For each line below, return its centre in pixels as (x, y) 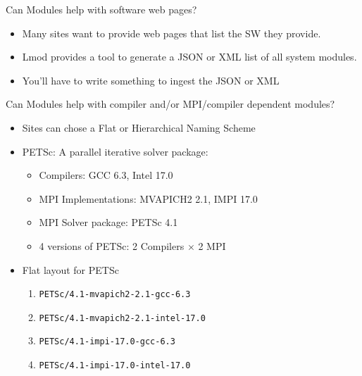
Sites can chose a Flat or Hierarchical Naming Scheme (139, 127)
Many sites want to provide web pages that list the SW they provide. (171, 33)
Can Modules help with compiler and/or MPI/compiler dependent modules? (170, 104)
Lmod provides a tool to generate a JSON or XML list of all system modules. (189, 57)
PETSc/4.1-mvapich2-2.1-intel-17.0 (122, 318)
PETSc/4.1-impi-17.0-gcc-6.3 (107, 342)
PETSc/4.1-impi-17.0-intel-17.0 (115, 366)
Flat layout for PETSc (70, 269)
